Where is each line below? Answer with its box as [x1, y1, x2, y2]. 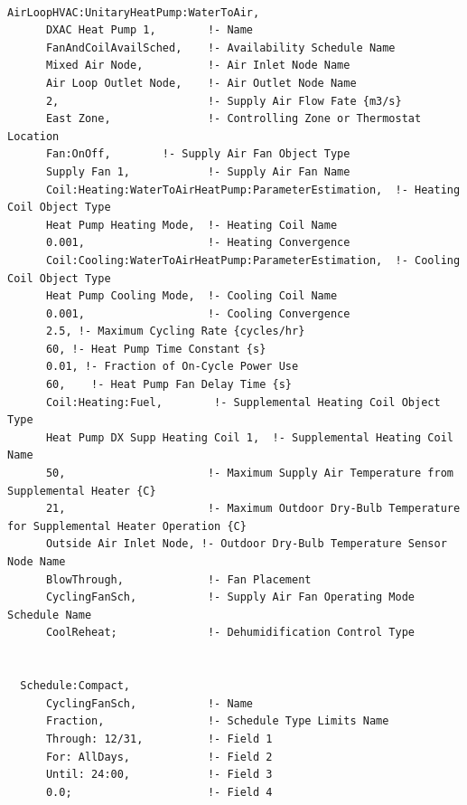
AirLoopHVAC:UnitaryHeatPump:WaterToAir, [7, 5, 260, 19]
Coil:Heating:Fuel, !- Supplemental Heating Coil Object [45, 395, 441, 409]
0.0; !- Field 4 [45, 785, 273, 799]
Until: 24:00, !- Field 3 [45, 768, 273, 781]
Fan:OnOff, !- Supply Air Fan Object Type [45, 147, 350, 161]
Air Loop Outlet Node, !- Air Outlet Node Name [45, 76, 357, 90]
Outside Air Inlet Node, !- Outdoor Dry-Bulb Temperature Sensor [45, 537, 447, 551]
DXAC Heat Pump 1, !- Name [45, 24, 254, 37]
